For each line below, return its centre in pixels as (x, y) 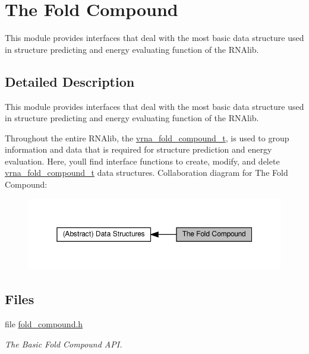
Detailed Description (70, 81)
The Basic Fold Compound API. (64, 344)
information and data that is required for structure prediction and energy (138, 149)
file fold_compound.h (44, 324)
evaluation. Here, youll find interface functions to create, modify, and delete (142, 161)
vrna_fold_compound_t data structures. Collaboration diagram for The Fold (146, 173)
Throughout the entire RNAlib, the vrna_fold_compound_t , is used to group (147, 138)
